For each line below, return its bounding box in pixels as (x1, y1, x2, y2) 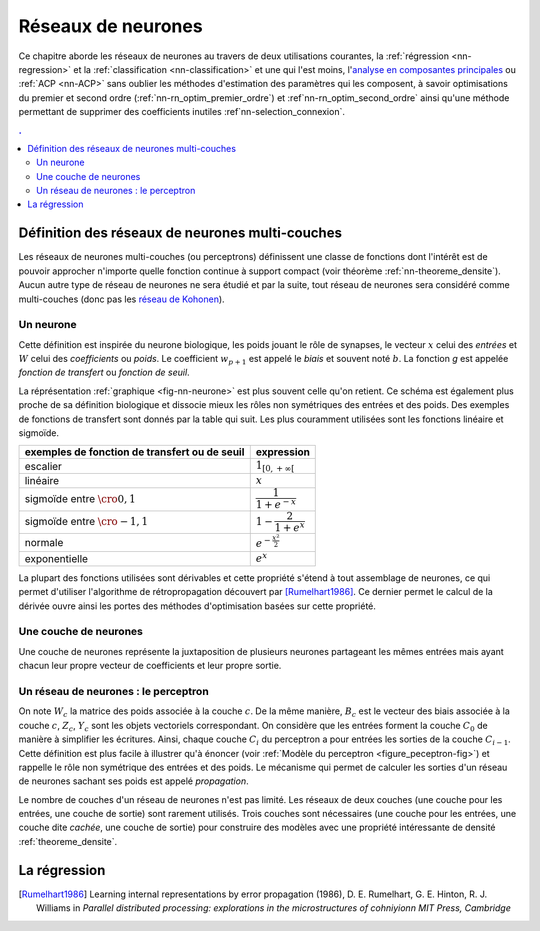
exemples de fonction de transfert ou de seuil (24, 445, 245, 459)
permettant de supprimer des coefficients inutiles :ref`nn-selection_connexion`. (18, 106, 345, 118)
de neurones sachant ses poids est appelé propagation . (18, 775, 249, 787)
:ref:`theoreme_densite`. (18, 835, 118, 847)
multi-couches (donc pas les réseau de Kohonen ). (18, 293, 225, 305)
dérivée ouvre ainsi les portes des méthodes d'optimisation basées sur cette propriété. (18, 600, 377, 612)
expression (255, 445, 310, 459)
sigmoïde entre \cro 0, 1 (24, 491, 136, 505)
